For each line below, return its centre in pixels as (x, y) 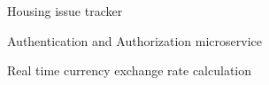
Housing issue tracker (65, 11)
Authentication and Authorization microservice (134, 40)
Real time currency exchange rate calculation (130, 70)
